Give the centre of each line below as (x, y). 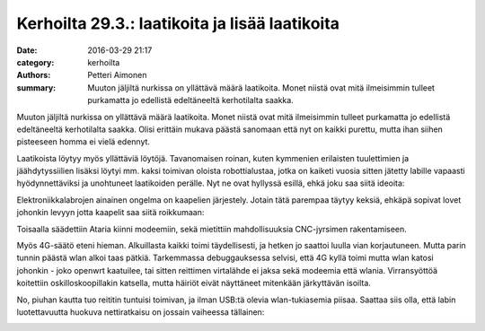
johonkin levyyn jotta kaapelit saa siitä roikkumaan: (110, 213)
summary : (36, 87)
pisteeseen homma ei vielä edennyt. (84, 142)
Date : (27, 50)
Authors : (34, 75)
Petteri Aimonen (117, 75)
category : (35, 62)
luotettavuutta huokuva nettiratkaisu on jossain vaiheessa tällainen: (141, 312)
